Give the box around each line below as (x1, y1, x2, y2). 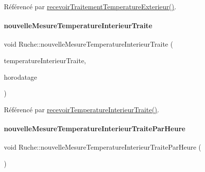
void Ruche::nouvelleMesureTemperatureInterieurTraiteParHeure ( (4, 142, 202, 152)
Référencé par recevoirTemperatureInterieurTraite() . (4, 104, 159, 114)
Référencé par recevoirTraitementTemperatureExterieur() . (4, 1, 176, 11)
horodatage (4, 71, 37, 82)
